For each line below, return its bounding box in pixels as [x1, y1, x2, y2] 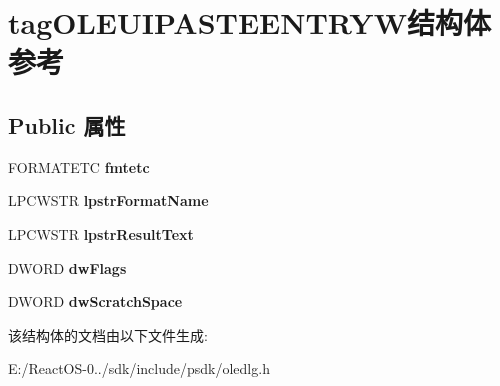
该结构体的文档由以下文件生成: [8, 324, 208, 345]
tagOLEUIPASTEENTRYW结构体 [8, 2, 491, 43]
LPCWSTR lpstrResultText [8, 223, 194, 244]
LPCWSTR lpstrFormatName [8, 190, 209, 211]
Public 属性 [8, 109, 126, 140]
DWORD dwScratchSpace [8, 291, 183, 312]
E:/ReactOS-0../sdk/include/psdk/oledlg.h [8, 358, 270, 379]
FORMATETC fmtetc [8, 156, 150, 177]
